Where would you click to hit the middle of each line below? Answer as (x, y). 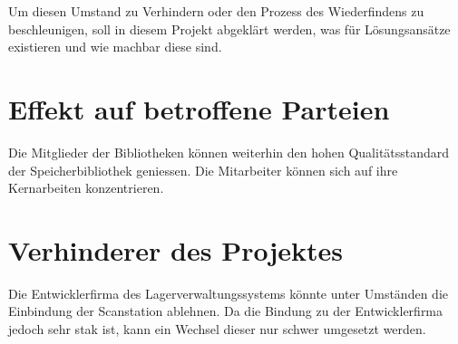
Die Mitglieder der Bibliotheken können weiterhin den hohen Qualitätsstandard (229, 152)
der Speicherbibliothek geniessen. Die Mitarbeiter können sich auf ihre (203, 170)
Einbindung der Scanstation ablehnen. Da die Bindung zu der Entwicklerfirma (226, 311)
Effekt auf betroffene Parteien (199, 108)
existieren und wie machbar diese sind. (115, 47)
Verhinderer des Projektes (175, 249)
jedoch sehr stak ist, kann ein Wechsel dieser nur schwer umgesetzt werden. (217, 329)
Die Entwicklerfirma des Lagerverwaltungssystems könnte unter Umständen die (228, 293)
